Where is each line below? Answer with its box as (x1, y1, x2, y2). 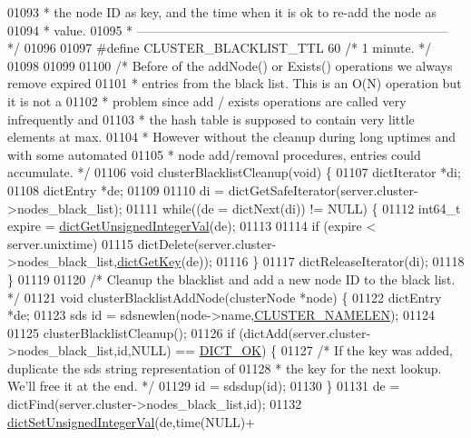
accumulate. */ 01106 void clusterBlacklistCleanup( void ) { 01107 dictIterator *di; (7, 163, 461, 182)
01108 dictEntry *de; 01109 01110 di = (7, 180, 225, 199)
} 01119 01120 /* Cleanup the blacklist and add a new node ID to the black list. (7, 269, 456, 288)
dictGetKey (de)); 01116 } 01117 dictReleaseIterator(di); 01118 (117, 252, 465, 271)
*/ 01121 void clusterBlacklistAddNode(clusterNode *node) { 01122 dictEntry (7, 287, 442, 306)
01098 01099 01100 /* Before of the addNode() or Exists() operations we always (7, 55, 453, 75)
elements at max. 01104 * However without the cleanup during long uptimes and (7, 127, 456, 146)
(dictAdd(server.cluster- (239, 323, 371, 342)
